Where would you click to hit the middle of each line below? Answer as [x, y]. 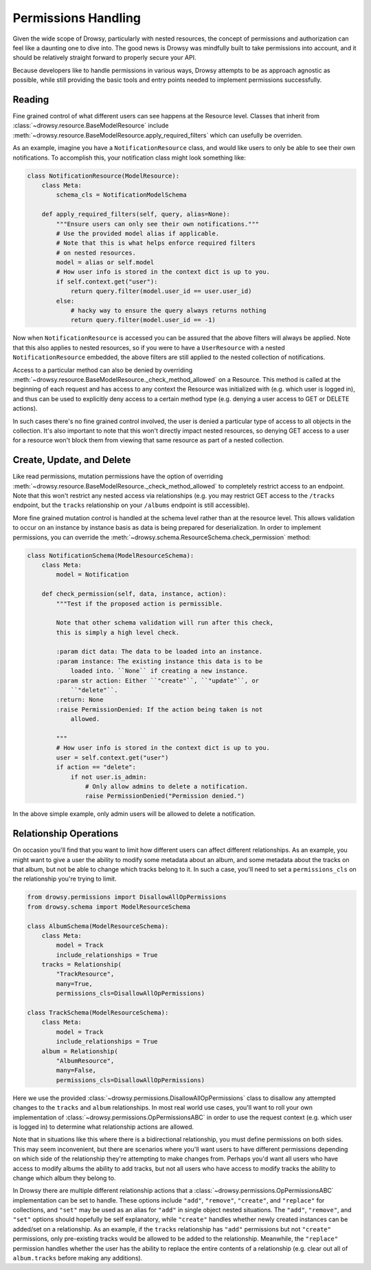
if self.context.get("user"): [107, 281]
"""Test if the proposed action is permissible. [139, 603]
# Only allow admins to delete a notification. [167, 786]
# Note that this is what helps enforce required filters [156, 243]
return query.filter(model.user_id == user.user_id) [161, 291]
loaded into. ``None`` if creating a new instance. [159, 671]
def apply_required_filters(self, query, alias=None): [136, 214]
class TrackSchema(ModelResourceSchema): [98, 1013]
